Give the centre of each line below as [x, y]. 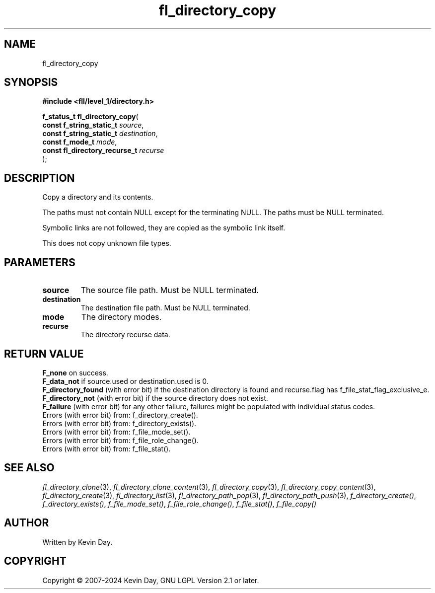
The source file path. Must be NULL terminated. [170, 290]
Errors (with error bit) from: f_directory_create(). [120, 415]
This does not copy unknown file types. [107, 243]
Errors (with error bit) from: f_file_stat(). [107, 448]
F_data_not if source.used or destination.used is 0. [125, 381]
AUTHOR [27, 523]
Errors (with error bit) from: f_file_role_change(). [120, 440]
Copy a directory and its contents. [98, 197]
